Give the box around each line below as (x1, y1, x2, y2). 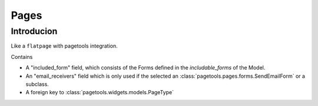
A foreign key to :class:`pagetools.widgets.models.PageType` (25, 89, 174, 96)
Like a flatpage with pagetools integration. (11, 42, 118, 49)
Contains (11, 53, 33, 60)
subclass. (25, 80, 49, 88)
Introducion (11, 26, 58, 37)
